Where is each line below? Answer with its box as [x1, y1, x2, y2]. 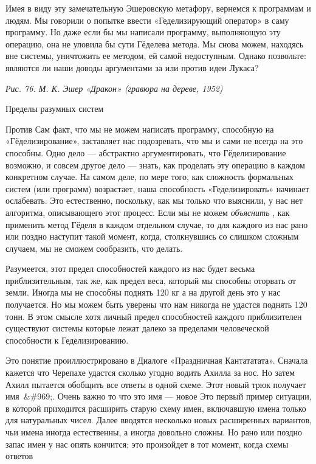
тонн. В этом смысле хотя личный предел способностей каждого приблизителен [5, 310, 302, 322]
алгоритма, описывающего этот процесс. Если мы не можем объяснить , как [5, 206, 290, 218]
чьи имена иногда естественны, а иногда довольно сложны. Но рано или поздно [5, 426, 303, 438]
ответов [5, 449, 33, 462]
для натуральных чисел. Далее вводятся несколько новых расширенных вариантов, [5, 414, 312, 426]
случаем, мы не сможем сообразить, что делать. [5, 241, 183, 254]
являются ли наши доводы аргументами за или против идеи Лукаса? [5, 61, 259, 74]
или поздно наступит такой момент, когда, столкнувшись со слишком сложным [5, 230, 299, 243]
